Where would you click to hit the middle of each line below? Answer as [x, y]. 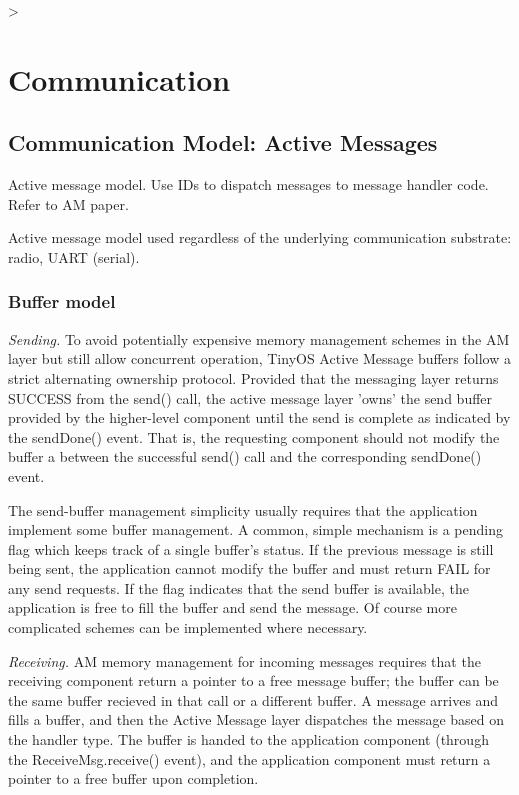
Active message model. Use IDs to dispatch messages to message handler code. [248, 184]
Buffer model [62, 301]
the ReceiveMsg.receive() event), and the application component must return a [249, 758]
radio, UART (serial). [74, 256]
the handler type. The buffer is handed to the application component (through [248, 739]
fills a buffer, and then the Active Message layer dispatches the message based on [256, 719]
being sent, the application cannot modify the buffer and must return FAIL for [249, 568]
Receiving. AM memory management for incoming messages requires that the [244, 660]
